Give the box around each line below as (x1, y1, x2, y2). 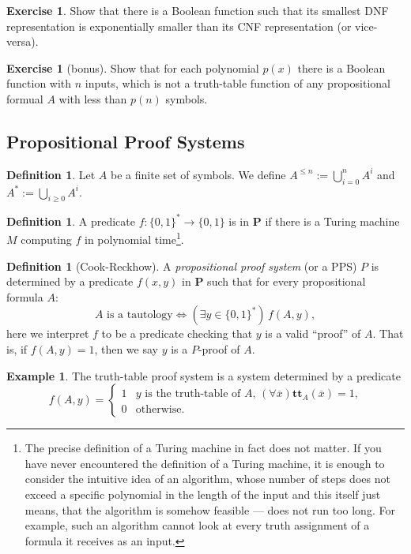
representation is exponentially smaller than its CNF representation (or (6, 17, 352, 34)
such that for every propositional (207, 273, 366, 290)
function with (6, 75, 72, 92)
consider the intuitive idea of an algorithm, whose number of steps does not (25, 470, 390, 487)
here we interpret (6, 325, 89, 342)
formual (6, 90, 43, 107)
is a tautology (107, 309, 173, 321)
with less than (58, 90, 127, 107)
